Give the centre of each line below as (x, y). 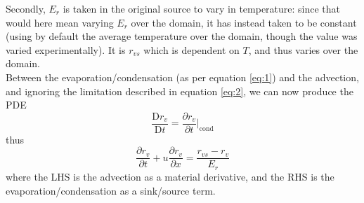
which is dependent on (191, 49)
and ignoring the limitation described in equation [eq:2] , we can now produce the (180, 91)
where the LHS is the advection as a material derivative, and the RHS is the (170, 176)
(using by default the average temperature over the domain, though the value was (182, 36)
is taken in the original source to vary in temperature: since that (202, 8)
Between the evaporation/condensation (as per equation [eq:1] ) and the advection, (182, 77)
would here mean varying (60, 22)
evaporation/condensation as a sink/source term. (111, 190)
